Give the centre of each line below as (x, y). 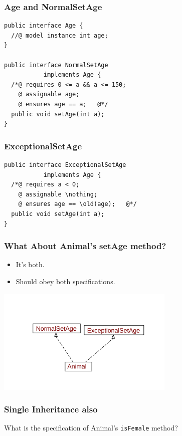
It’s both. (30, 264)
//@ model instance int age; (60, 35)
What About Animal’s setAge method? (85, 246)
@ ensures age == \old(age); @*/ (77, 204)
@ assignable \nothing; (58, 194)
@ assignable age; (49, 94)
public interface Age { (44, 26)
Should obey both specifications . (65, 281)
